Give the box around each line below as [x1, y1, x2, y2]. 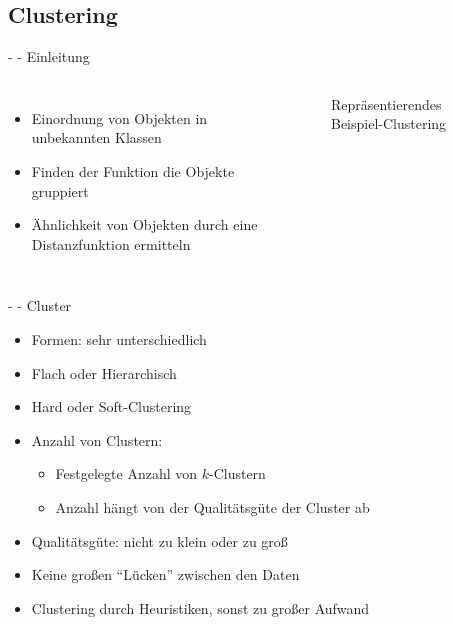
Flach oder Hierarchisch [31, 362, 177, 383]
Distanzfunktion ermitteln [31, 233, 191, 254]
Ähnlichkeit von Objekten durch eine [31, 214, 258, 235]
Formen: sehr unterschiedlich [31, 328, 207, 349]
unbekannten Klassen [31, 127, 162, 148]
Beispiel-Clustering [330, 113, 447, 134]
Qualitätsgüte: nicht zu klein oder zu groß [31, 530, 288, 551]
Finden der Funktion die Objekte [31, 160, 235, 181]
